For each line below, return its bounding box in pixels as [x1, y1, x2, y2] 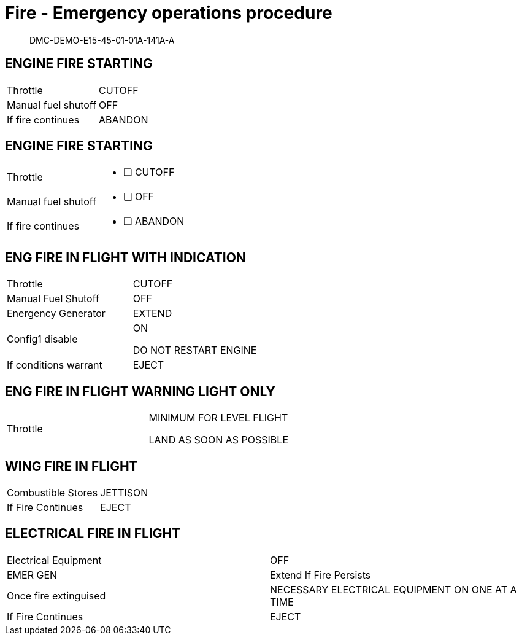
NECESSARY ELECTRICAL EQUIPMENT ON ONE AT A [270, 583, 517, 596]
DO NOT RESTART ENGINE [132, 344, 257, 357]
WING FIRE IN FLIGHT [5, 458, 138, 474]
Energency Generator [7, 307, 106, 320]
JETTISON [100, 486, 148, 499]
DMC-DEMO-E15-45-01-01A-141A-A [29, 34, 175, 45]
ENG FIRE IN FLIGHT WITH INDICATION [5, 249, 246, 265]
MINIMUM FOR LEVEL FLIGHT [148, 412, 288, 424]
